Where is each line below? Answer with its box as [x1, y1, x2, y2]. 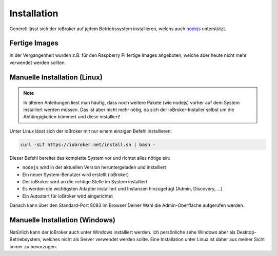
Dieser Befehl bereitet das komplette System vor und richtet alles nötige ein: [9, 155, 170, 161]
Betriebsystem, [9, 236, 42, 243]
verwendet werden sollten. [9, 59, 66, 66]
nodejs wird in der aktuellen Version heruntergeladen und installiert [22, 164, 166, 170]
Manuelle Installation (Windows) [9, 216, 115, 224]
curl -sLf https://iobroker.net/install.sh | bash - [20, 141, 156, 147]
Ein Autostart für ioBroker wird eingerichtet [22, 193, 113, 199]
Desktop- [236, 229, 256, 236]
